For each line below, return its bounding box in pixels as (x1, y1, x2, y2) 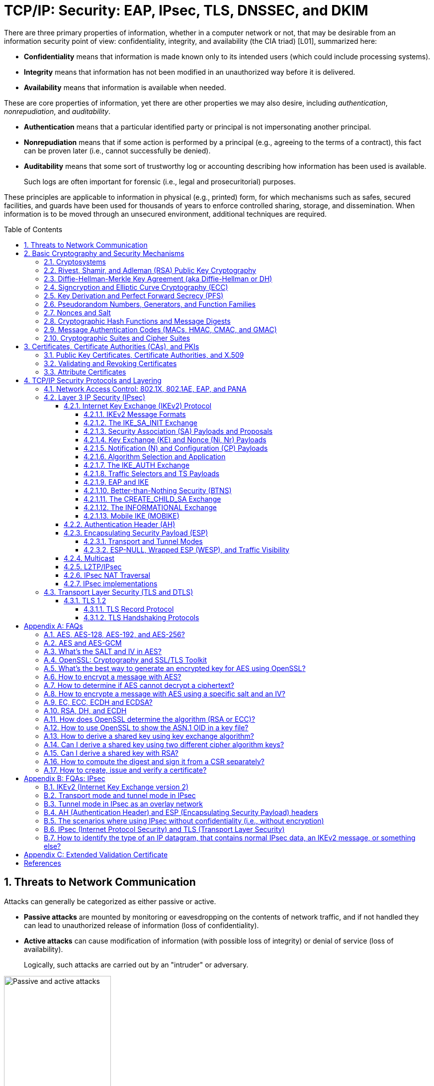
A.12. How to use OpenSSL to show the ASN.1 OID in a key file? (44, 723, 249, 732)
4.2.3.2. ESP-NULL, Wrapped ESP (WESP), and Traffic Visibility (84, 545, 289, 554)
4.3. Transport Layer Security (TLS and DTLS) (44, 587, 193, 596)
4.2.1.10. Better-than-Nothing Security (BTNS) (84, 486, 232, 495)
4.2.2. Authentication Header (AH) (64, 520, 175, 529)
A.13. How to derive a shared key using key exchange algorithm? (44, 731, 255, 740)
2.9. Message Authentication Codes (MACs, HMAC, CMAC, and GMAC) (44, 325, 277, 334)
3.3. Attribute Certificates (44, 367, 126, 376)
